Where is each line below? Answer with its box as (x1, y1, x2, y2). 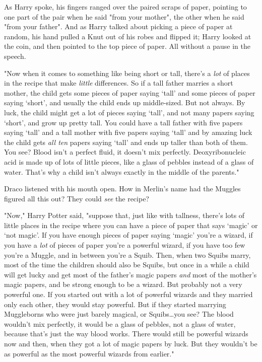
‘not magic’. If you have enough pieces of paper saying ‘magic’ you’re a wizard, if (4, 230, 253, 240)
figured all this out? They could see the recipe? (4, 193, 149, 203)
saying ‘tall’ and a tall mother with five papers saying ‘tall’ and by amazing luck (4, 127, 252, 137)
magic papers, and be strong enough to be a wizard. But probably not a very (4, 279, 242, 289)
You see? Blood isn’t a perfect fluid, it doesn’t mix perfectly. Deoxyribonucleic (4, 147, 246, 157)
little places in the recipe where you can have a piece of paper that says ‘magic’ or (4, 220, 258, 230)
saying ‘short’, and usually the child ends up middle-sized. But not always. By (4, 97, 245, 108)
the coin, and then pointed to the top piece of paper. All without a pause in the (4, 41, 250, 51)
